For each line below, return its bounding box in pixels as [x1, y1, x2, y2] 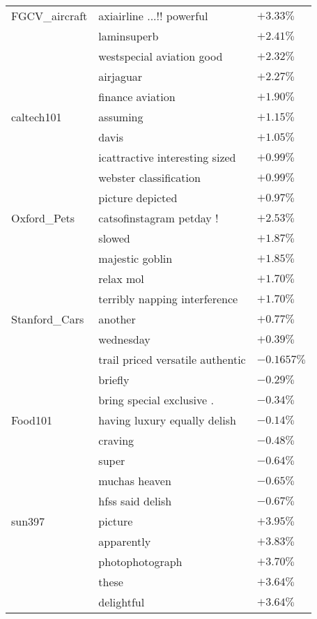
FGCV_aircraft [11, 8, 88, 24]
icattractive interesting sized [98, 149, 236, 165]
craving [98, 432, 134, 448]
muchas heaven [98, 473, 171, 489]
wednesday [98, 331, 150, 347]
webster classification [98, 169, 201, 185]
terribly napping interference [98, 291, 238, 307]
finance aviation [98, 89, 176, 105]
